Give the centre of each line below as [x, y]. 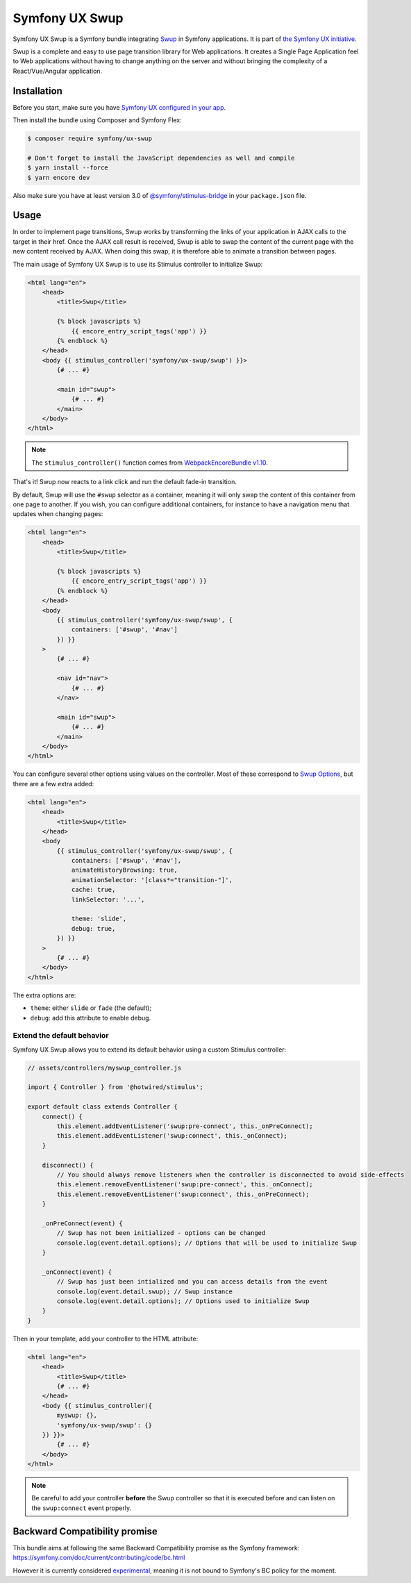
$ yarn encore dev [59, 177]
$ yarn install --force [68, 168]
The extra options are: [44, 995]
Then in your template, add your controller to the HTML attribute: [106, 1338]
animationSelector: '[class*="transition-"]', [152, 880]
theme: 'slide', [99, 919]
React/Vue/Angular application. [58, 71]
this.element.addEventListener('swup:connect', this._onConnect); [172, 1136]
